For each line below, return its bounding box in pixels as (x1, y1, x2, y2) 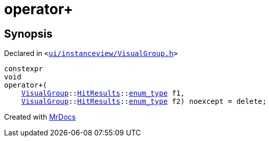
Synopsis (4, 27, 53, 40)
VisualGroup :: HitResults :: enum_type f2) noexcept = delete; (21, 97, 267, 106)
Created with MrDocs (4, 112, 76, 122)
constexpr (4, 65, 43, 73)
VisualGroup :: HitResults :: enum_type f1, (21, 89, 185, 98)
